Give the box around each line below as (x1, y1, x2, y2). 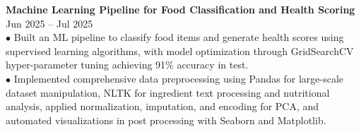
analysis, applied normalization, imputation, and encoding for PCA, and (6, 99, 319, 114)
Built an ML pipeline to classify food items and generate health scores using (13, 30, 344, 44)
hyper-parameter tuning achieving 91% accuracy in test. (6, 57, 249, 72)
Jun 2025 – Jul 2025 (6, 16, 93, 30)
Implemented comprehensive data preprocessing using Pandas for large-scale (13, 71, 343, 85)
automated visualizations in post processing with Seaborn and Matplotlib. (6, 112, 326, 127)
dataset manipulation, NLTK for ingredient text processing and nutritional (6, 85, 330, 100)
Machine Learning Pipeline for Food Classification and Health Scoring (6, 2, 355, 16)
